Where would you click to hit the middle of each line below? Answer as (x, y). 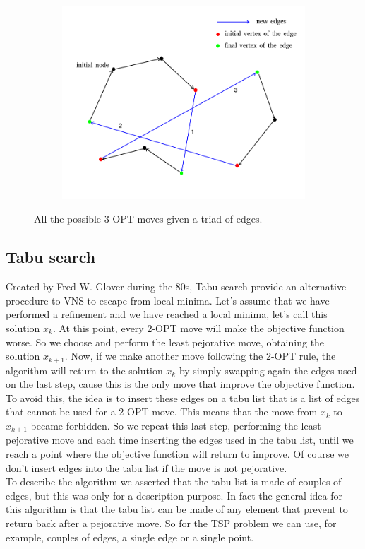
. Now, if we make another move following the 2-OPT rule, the (200, 356)
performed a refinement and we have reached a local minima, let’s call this (167, 314)
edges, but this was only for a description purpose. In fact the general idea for (174, 495)
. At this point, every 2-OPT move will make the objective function (198, 328)
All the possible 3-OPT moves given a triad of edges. (148, 219)
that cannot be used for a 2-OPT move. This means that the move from (162, 412)
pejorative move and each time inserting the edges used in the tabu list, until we (180, 440)
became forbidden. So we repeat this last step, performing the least (176, 426)
